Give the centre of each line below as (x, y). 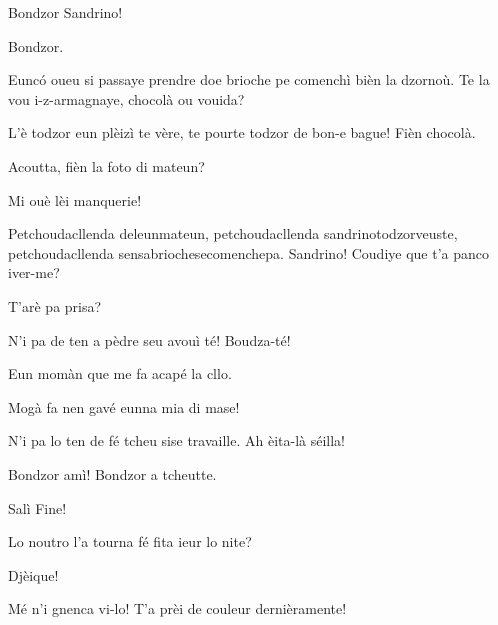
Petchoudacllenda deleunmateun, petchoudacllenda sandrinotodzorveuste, (233, 233)
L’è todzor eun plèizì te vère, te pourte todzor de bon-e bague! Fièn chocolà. (242, 132)
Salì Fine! (37, 507)
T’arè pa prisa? (55, 305)
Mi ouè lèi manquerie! (75, 199)
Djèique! (33, 574)
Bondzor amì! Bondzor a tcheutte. (112, 473)
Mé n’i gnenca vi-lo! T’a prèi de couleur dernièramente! (177, 608)
